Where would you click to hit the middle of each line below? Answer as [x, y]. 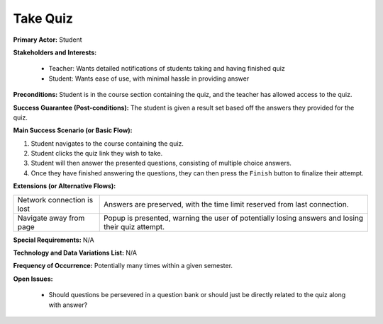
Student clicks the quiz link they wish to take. [97, 154]
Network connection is [55, 199]
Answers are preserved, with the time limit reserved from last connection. [226, 204]
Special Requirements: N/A [54, 240]
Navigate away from [51, 218]
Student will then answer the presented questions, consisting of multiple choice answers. [161, 163]
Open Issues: [33, 279]
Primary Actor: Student [48, 40]
